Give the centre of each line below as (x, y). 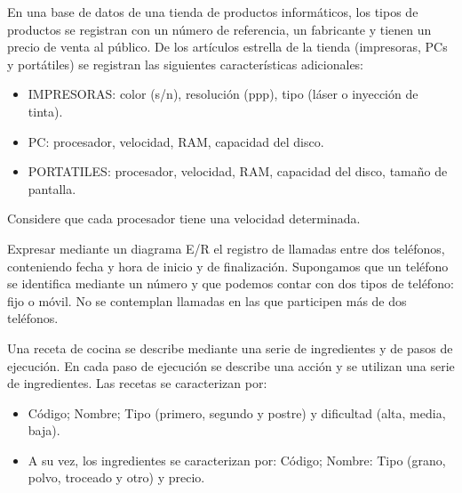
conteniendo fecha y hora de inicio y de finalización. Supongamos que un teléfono (228, 266)
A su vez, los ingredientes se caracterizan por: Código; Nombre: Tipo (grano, (237, 460)
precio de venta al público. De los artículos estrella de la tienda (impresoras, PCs (227, 47)
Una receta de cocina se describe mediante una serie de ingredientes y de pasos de (230, 348)
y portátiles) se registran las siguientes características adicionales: (186, 64)
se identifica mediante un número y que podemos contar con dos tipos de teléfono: (231, 283)
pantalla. (52, 188)
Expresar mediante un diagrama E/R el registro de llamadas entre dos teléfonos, (226, 248)
